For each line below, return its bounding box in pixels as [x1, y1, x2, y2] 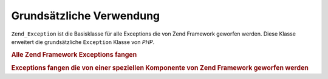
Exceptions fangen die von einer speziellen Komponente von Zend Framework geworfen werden [11, 63, 309, 72]
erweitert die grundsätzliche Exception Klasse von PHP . [11, 38, 155, 45]
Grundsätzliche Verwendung [11, 9, 160, 22]
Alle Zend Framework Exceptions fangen [11, 50, 137, 58]
